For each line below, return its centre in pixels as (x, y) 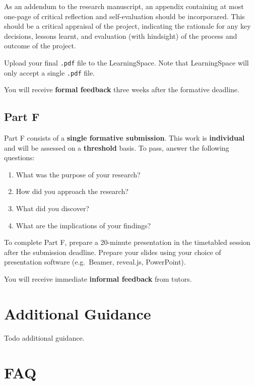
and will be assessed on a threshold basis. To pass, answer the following (117, 147)
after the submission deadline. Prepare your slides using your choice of (113, 252)
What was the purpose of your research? (78, 174)
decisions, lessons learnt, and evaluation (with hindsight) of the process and (121, 36)
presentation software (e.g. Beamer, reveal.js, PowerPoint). (95, 262)
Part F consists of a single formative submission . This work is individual (124, 138)
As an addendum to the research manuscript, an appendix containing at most (124, 6)
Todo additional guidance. (44, 337)
